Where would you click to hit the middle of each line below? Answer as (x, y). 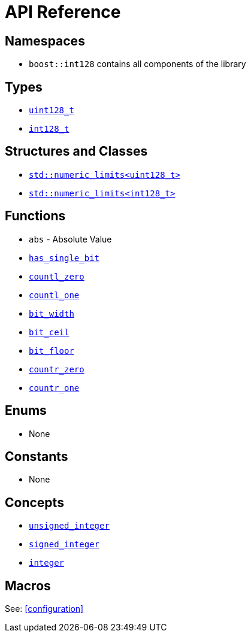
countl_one (54, 295)
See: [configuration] (44, 609)
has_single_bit (64, 258)
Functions (35, 216)
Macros (28, 586)
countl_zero (57, 276)
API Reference (63, 12)
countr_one (54, 388)
